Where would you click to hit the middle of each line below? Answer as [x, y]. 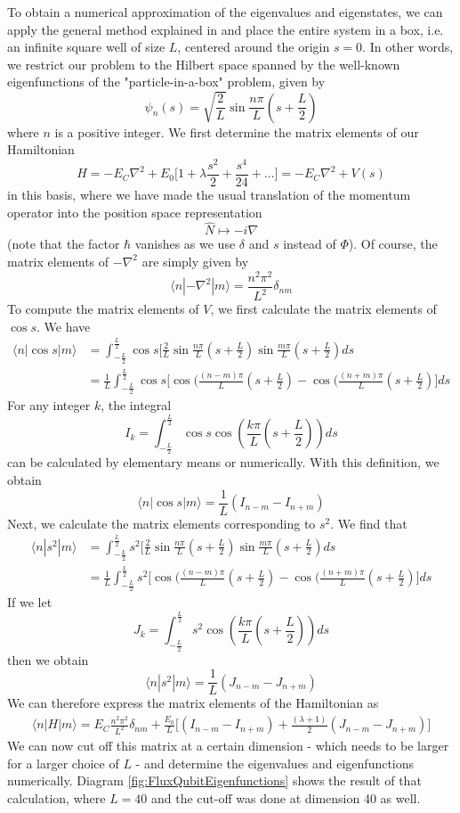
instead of [310, 244]
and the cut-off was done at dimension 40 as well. [286, 797]
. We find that [369, 523]
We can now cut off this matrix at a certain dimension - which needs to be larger [228, 746]
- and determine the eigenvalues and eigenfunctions [275, 763]
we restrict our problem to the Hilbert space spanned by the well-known [204, 64]
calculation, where [56, 797]
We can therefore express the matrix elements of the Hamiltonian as [193, 703]
